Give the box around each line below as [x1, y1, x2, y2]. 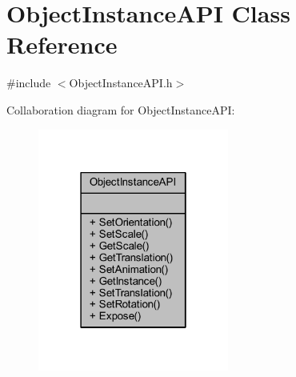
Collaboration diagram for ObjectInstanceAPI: [6, 101, 235, 118]
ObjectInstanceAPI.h [69, 74, 173, 91]
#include [6, 74, 51, 91]
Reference [6, 28, 118, 61]
